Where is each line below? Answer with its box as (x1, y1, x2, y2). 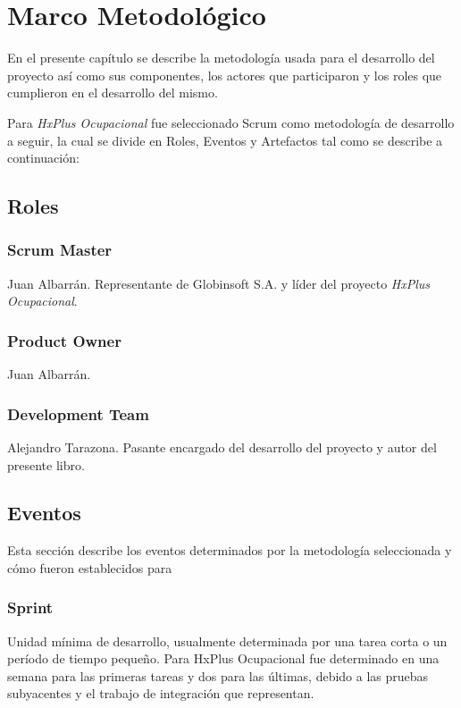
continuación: (7, 148, 80, 167)
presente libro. (7, 455, 85, 474)
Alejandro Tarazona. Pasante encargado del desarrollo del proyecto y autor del (7, 437, 437, 456)
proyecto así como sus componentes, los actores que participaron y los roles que (7, 65, 442, 84)
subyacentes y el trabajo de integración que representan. (7, 684, 314, 703)
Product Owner (7, 329, 122, 351)
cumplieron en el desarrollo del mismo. (7, 83, 218, 102)
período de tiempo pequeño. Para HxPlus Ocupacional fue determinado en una (7, 649, 440, 668)
